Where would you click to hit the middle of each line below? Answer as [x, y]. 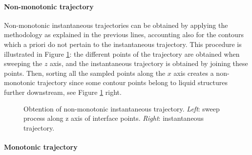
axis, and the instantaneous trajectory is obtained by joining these [149, 63]
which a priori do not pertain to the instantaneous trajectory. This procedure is [123, 44]
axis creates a [194, 73]
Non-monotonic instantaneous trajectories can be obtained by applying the [116, 25]
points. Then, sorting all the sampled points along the [85, 73]
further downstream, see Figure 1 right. [63, 92]
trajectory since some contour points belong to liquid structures [132, 82]
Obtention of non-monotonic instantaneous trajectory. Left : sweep [122, 108]
